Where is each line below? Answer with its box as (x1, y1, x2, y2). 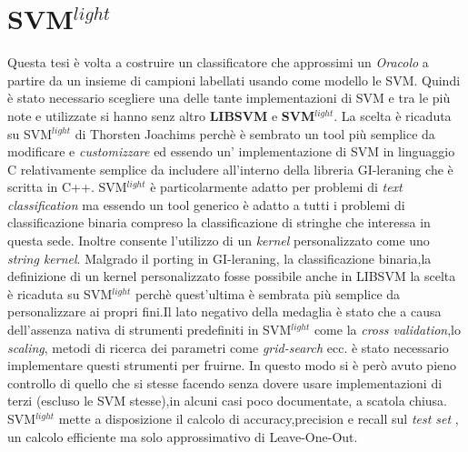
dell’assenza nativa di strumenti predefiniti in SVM (7, 320, 292, 339)
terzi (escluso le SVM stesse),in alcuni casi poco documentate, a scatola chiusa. (7, 391, 447, 410)
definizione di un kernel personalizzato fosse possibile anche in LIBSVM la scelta (7, 266, 456, 286)
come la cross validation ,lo (314, 320, 462, 339)
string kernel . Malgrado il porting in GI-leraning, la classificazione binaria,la (7, 248, 432, 267)
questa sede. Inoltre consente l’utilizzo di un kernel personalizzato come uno (7, 231, 430, 250)
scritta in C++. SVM (7, 177, 127, 196)
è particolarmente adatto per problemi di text (150, 177, 403, 196)
